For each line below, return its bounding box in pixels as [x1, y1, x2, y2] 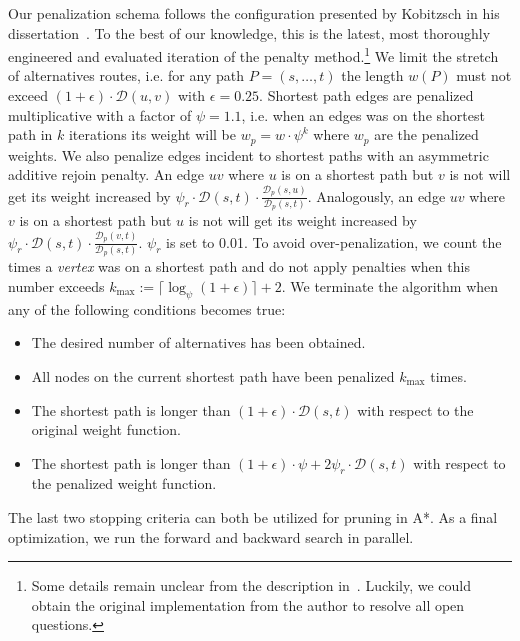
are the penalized [374, 124, 479, 145]
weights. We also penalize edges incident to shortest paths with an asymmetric [8, 144, 489, 165]
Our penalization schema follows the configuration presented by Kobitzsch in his [8, 3, 500, 23]
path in [8, 124, 53, 145]
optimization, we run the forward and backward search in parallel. [8, 526, 414, 547]
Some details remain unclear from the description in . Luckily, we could [31, 575, 471, 596]
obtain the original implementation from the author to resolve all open [31, 594, 465, 615]
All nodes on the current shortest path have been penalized [31, 365, 395, 386]
